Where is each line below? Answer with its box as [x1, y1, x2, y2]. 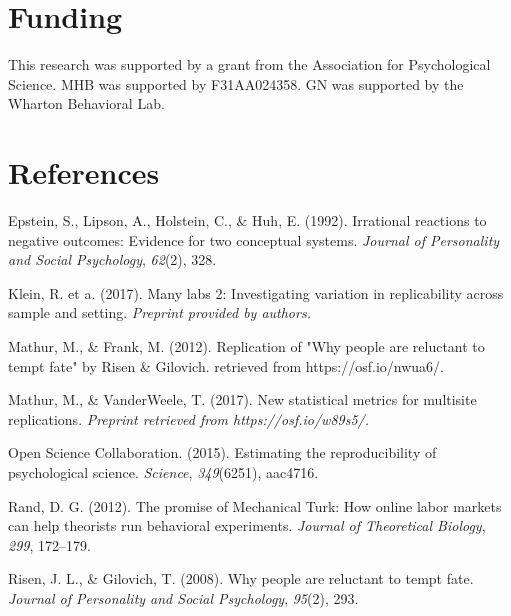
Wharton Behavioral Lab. [8, 93, 165, 114]
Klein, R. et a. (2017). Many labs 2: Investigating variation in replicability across [8, 282, 504, 303]
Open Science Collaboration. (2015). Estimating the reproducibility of [8, 442, 437, 463]
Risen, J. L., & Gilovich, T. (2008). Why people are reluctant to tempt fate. [8, 568, 474, 589]
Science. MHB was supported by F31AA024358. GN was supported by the [8, 73, 464, 94]
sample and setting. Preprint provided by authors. [8, 302, 311, 323]
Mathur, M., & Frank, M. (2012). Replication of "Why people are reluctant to [8, 336, 485, 356]
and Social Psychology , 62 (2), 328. [8, 249, 217, 270]
